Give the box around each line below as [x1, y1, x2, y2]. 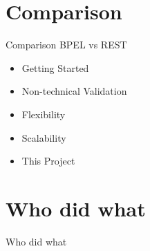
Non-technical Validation [21, 84, 127, 98]
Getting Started [21, 60, 89, 75]
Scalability [21, 130, 66, 145]
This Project [21, 154, 75, 168]
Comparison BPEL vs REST [6, 37, 127, 52]
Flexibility [21, 106, 66, 121]
